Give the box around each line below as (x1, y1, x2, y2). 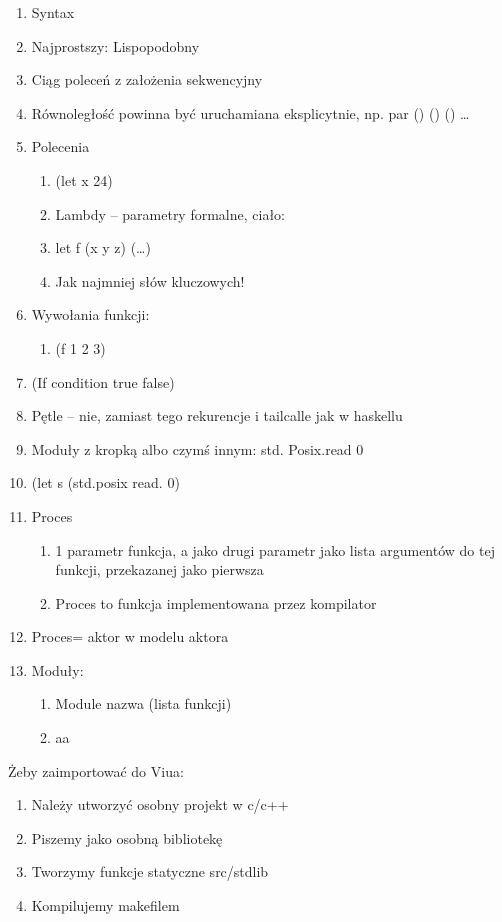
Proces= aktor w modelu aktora (31, 626, 229, 647)
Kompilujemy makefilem (31, 895, 180, 916)
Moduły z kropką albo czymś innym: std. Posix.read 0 (31, 438, 364, 459)
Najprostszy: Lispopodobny (31, 35, 200, 56)
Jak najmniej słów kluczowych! (55, 270, 245, 291)
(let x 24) (55, 169, 113, 190)
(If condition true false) (31, 371, 175, 392)
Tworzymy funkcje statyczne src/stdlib (31, 861, 269, 882)
